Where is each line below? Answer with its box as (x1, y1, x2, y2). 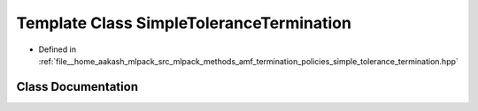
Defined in (38, 44, 77, 55)
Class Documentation (16, 79, 139, 94)
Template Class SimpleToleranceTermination (16, 13, 351, 33)
